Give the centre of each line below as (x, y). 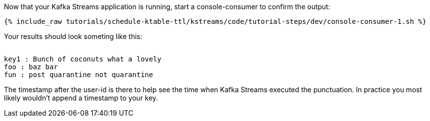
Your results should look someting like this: (73, 36)
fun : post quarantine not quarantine (79, 75)
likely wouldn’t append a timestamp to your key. (81, 98)
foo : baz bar (31, 67)
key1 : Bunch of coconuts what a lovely (83, 59)
